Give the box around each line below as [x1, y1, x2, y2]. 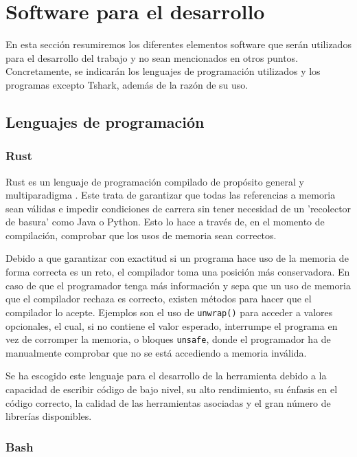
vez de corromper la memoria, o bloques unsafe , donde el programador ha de [5, 332, 331, 346]
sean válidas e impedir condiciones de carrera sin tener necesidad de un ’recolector [5, 201, 352, 215]
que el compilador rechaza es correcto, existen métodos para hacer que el [5, 291, 312, 306]
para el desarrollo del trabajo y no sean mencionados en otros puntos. [5, 50, 299, 65]
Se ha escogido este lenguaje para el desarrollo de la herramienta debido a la [5, 368, 327, 383]
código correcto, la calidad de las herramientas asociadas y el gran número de [5, 395, 331, 410]
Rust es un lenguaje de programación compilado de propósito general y [5, 174, 304, 188]
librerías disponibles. [5, 409, 92, 423]
